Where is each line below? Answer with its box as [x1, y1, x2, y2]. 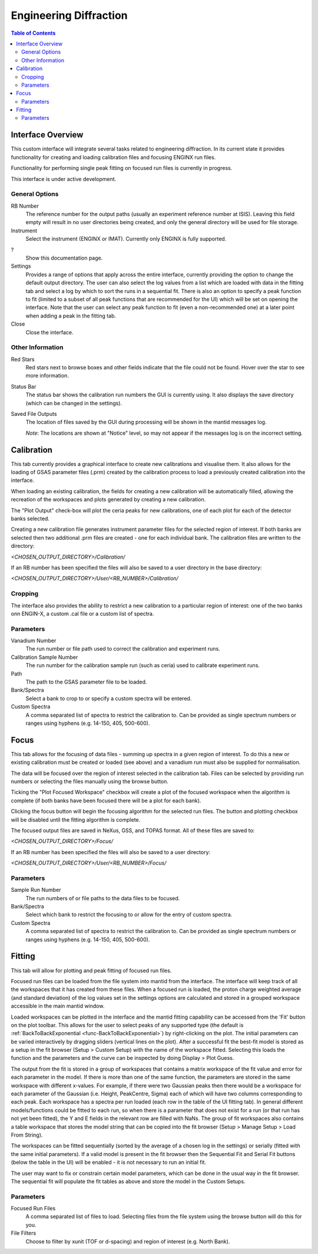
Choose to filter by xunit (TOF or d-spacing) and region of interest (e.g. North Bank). [25, 1237, 230, 1245]
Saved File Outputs [11, 411, 57, 418]
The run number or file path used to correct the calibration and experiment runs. [25, 645, 220, 652]
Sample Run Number [11, 887, 61, 894]
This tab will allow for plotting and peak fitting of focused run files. [11, 967, 172, 974]
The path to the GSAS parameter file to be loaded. [25, 678, 147, 685]
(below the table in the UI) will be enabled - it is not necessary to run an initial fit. [11, 1159, 206, 1166]
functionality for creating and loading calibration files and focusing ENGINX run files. [11, 153, 216, 160]
